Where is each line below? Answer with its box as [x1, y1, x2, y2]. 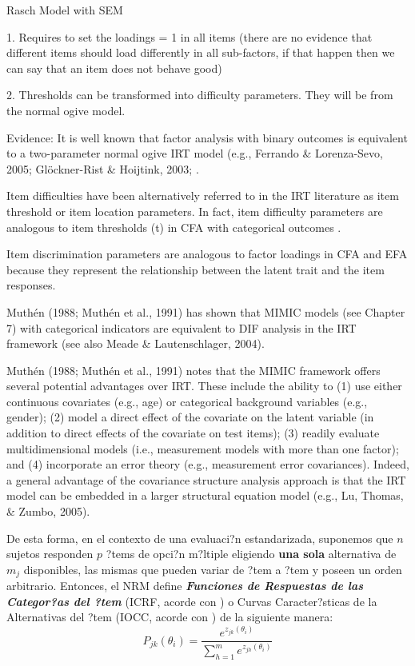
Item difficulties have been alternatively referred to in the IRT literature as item [6, 187, 399, 204]
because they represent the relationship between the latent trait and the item [6, 261, 385, 277]
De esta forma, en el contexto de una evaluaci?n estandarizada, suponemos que [6, 529, 393, 546]
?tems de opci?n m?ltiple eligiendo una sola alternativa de [106, 545, 397, 562]
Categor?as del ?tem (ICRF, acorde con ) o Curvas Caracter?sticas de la [6, 592, 377, 609]
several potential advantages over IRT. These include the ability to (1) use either [6, 377, 402, 394]
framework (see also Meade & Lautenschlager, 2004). [6, 335, 265, 352]
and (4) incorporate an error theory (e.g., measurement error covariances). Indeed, [6, 456, 409, 473]
